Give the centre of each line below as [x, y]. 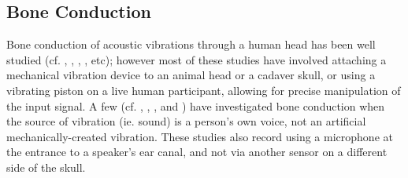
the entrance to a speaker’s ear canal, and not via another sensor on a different [197, 152]
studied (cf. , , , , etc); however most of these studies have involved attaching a [197, 59]
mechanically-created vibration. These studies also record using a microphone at [200, 136]
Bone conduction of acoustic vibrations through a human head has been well [191, 44]
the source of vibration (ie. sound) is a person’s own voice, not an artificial [186, 121]
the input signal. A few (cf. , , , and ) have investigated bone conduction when [196, 105]
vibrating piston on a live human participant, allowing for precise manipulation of [204, 90]
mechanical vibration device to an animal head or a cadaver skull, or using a [191, 75]
